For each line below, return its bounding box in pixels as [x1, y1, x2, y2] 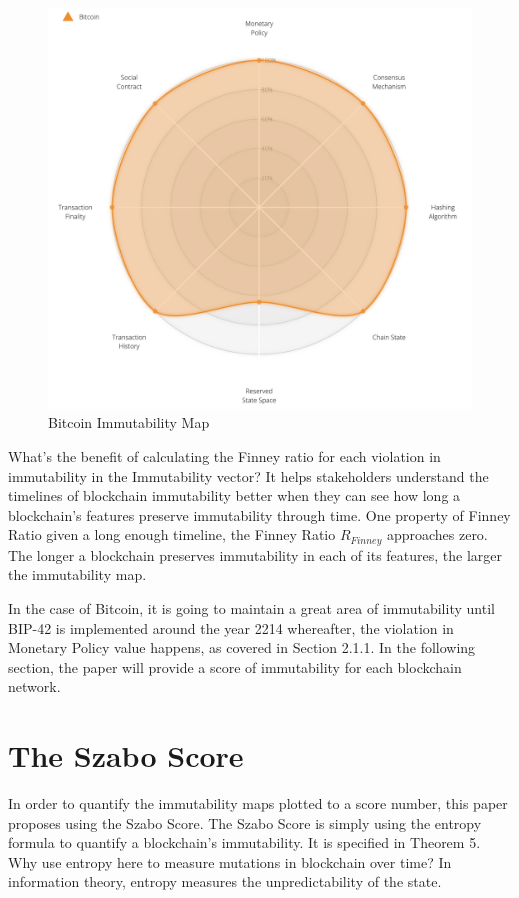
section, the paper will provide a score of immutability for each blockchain [8, 656, 462, 677]
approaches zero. [386, 524, 488, 545]
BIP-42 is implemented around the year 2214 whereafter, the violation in [8, 617, 454, 638]
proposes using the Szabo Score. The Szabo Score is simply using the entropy [8, 812, 482, 833]
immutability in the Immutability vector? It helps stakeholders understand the [8, 465, 489, 486]
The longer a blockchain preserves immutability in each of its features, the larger [8, 544, 503, 565]
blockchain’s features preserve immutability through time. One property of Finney [8, 504, 511, 525]
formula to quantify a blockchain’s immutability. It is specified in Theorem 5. [8, 832, 481, 853]
